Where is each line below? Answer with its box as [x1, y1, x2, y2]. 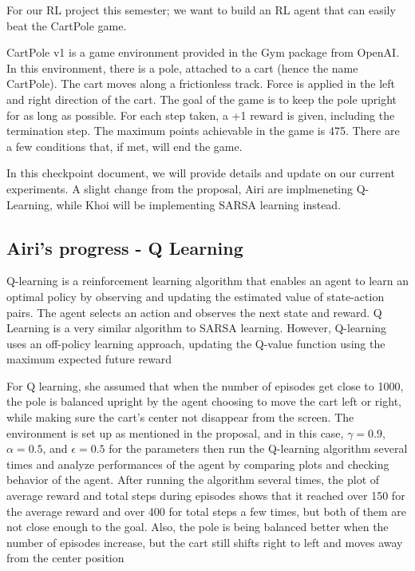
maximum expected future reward [6, 351, 172, 367]
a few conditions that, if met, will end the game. [6, 137, 243, 154]
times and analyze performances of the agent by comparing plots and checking [6, 455, 389, 472]
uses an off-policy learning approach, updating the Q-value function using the [6, 335, 385, 351]
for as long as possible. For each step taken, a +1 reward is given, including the [6, 106, 395, 123]
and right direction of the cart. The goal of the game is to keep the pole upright [6, 90, 397, 107]
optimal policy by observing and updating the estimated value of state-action [6, 287, 385, 304]
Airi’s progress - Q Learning [6, 235, 243, 260]
